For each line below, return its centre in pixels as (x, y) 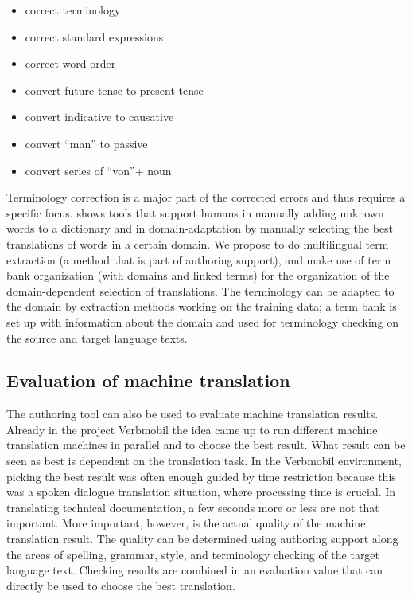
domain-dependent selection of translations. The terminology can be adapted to (200, 290)
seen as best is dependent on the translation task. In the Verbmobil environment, (204, 461)
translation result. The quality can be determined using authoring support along (202, 539)
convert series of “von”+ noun (98, 170)
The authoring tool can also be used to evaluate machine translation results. (192, 414)
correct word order (70, 63)
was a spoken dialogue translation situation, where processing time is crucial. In (201, 492)
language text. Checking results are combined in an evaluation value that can (195, 570)
